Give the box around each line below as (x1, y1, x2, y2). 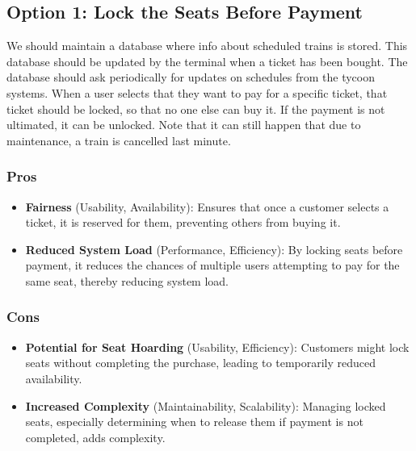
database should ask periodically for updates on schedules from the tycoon (6, 69, 375, 86)
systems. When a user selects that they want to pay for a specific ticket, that (6, 84, 388, 101)
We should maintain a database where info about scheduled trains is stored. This (6, 37, 408, 54)
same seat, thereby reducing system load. (25, 272, 229, 289)
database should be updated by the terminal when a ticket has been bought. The (6, 52, 408, 69)
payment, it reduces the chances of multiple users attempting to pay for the (25, 257, 400, 274)
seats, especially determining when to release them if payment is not (25, 413, 363, 430)
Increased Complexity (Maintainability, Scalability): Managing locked (25, 397, 386, 414)
